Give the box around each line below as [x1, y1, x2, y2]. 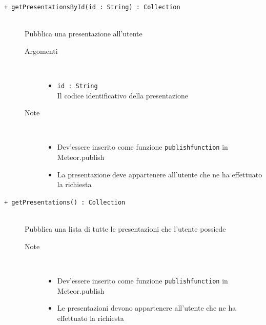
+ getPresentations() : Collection [4, 198, 126, 206]
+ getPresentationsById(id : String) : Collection [4, 4, 180, 11]
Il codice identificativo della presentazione [57, 90, 189, 100]
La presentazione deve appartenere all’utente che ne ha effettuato [57, 169, 262, 179]
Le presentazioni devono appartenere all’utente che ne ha [57, 302, 236, 313]
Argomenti [25, 45, 58, 56]
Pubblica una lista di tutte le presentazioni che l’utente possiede [25, 224, 226, 234]
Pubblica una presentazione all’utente [25, 28, 142, 39]
